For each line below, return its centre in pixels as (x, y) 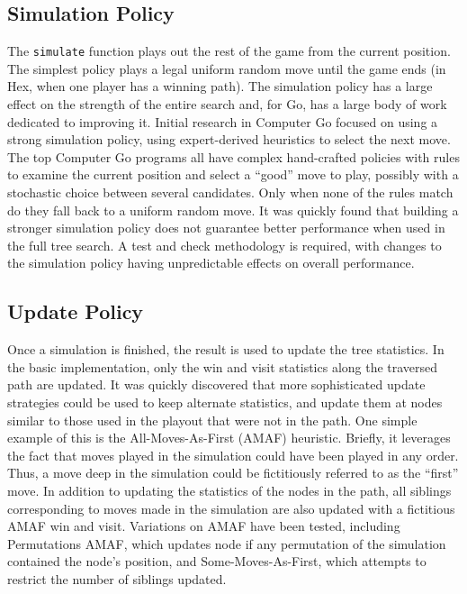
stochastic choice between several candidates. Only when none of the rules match (230, 192)
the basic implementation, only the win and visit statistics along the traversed (223, 366)
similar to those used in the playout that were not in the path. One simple (212, 420)
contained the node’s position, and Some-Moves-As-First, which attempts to (217, 561)
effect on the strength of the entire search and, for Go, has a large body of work (227, 104)
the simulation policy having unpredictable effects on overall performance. (211, 263)
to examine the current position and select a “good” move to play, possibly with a (233, 174)
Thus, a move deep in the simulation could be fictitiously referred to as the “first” (233, 473)
